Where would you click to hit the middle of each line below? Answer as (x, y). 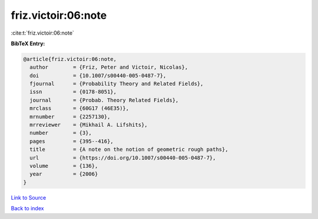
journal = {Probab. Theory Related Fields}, (104, 100)
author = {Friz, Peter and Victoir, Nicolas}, (109, 67)
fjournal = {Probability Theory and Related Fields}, (117, 84)
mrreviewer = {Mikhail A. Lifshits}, (89, 125)
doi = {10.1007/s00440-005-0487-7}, (98, 75)
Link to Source (29, 197)
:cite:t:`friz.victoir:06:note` (43, 33)
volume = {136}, (64, 166)
